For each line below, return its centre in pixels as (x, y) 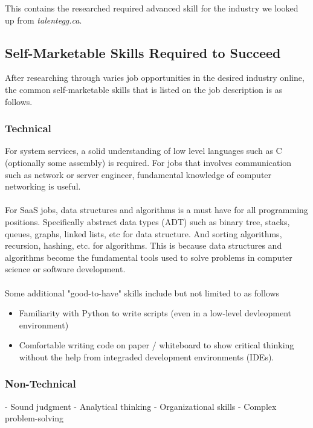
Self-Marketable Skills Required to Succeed (143, 52)
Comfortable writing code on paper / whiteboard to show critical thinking (156, 345)
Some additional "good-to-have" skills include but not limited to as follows (142, 292)
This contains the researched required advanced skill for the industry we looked (152, 8)
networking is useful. (43, 186)
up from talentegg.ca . (44, 20)
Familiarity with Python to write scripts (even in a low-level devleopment (155, 313)
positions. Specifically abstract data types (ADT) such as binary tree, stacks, (147, 221)
